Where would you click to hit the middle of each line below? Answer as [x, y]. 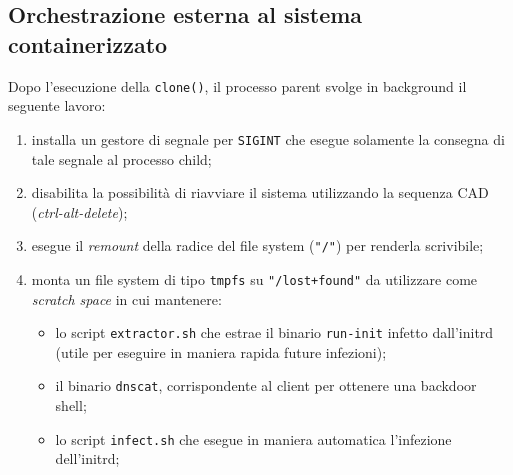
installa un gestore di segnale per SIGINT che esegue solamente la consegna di [268, 138]
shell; [71, 405]
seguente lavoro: [57, 105]
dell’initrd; [87, 458]
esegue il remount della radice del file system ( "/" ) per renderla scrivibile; [257, 245]
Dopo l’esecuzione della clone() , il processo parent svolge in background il [237, 85]
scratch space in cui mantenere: [126, 298]
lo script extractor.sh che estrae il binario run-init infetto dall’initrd [274, 332]
